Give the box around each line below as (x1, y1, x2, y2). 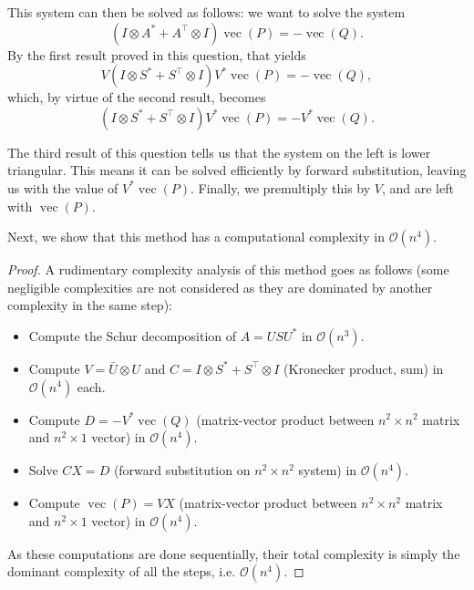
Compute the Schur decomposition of (28, 326, 237, 345)
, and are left (381, 178, 454, 197)
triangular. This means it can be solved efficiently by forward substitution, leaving (7, 160, 467, 180)
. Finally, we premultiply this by (190, 178, 371, 197)
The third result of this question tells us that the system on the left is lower (7, 142, 431, 161)
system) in (298, 461, 357, 480)
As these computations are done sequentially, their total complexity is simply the (7, 543, 460, 563)
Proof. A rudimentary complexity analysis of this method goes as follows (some (7, 260, 449, 279)
